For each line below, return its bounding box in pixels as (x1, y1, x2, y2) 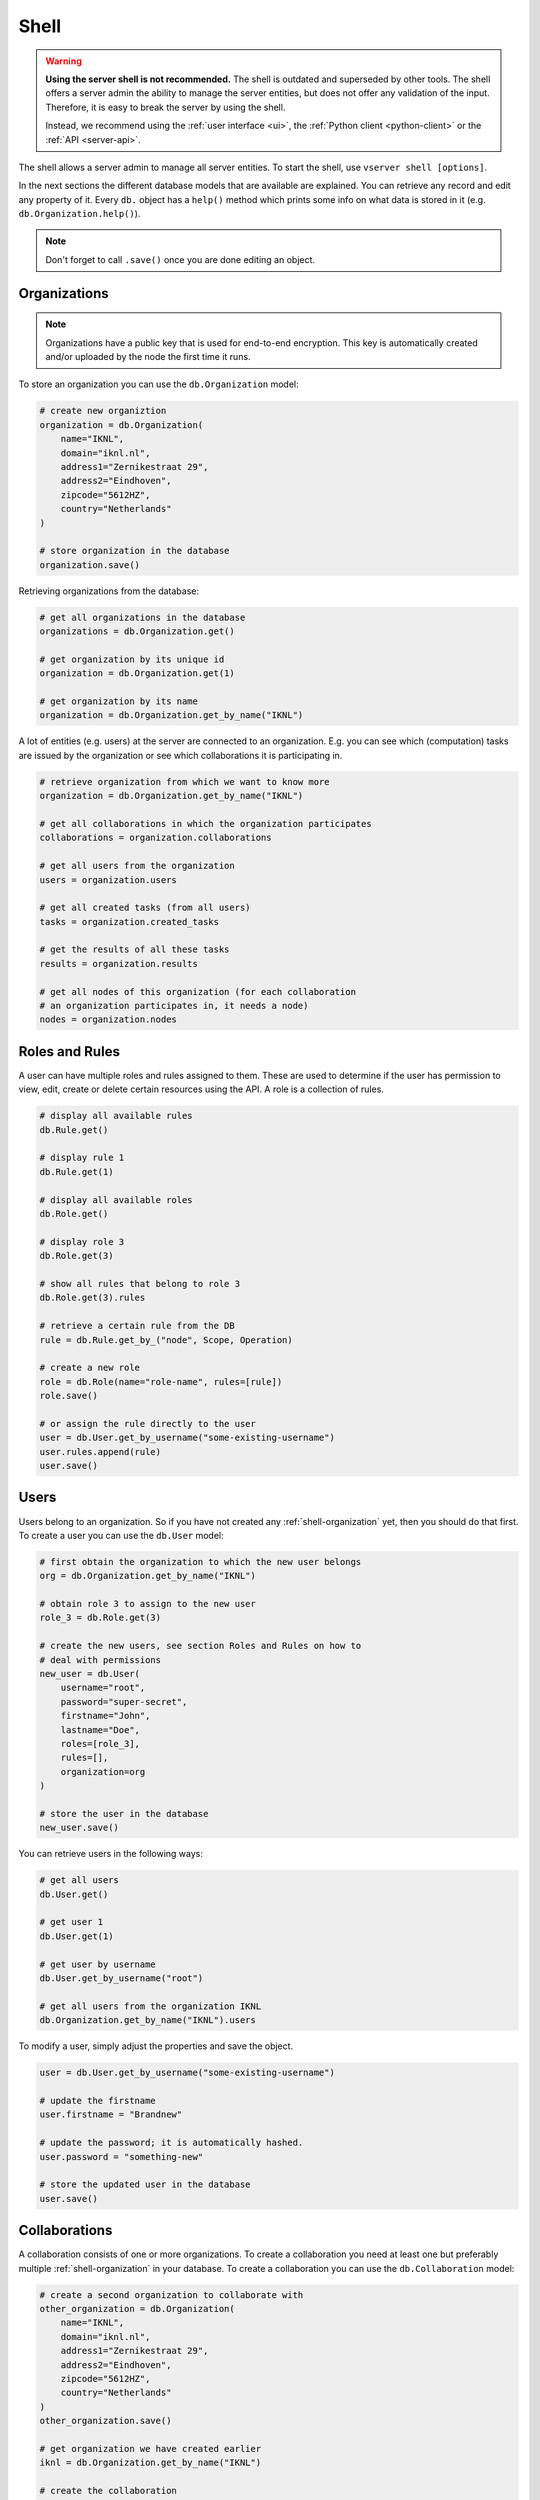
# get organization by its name (39, 696, 199, 707)
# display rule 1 (39, 1152, 125, 1164)
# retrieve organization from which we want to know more (39, 776, 330, 787)
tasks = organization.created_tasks (39, 916, 220, 927)
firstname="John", (60, 1710, 151, 1722)
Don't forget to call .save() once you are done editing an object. (45, 253, 315, 265)
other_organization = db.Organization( (39, 2303, 235, 2314)
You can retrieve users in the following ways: (18, 1848, 204, 1860)
